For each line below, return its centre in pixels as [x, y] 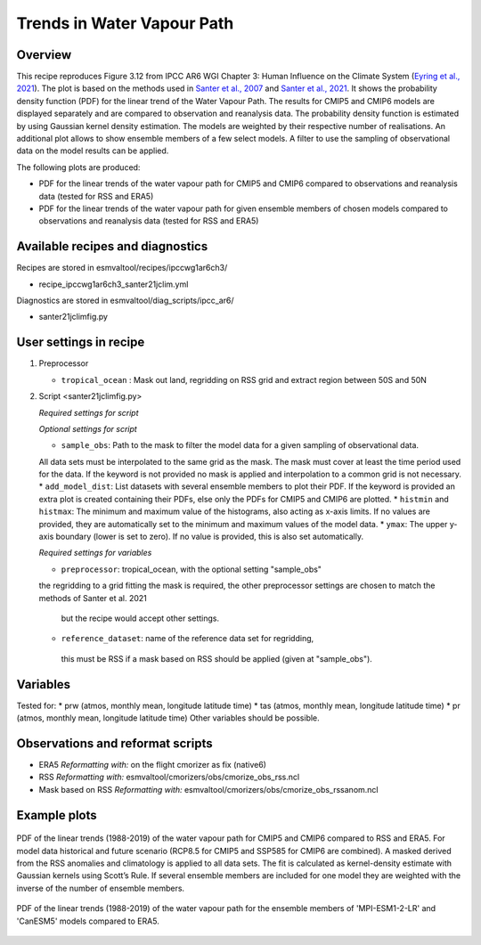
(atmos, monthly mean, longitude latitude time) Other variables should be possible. [168, 718]
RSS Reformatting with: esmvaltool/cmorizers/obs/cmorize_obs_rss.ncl [169, 777]
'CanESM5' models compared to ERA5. [88, 921]
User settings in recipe [81, 342]
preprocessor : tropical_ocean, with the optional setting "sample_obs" [192, 569]
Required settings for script [89, 412]
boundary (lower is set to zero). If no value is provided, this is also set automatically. [210, 537]
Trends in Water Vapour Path [125, 23]
